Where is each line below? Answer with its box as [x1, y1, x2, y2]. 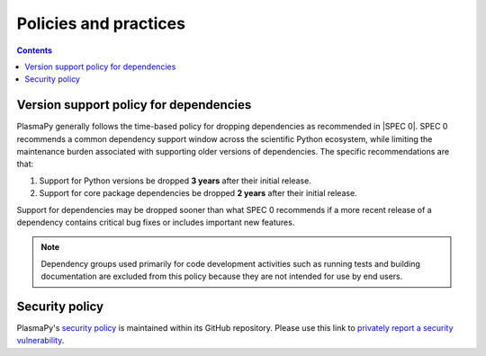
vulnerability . [16, 335, 65, 346]
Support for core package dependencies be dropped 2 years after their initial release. [39, 188, 357, 199]
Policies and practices [16, 13, 186, 33]
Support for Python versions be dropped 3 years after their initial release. [39, 175, 312, 186]
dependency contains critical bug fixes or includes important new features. [16, 217, 295, 227]
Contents [16, 45, 53, 56]
